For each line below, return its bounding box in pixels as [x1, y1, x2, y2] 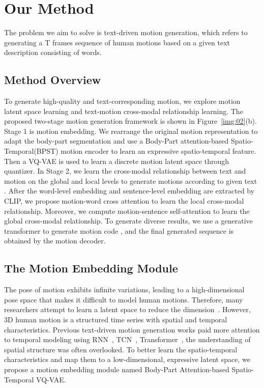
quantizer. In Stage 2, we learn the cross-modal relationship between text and [4, 165, 246, 176]
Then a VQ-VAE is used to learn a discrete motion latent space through [4, 155, 229, 166]
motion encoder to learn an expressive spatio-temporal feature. [61, 146, 256, 156]
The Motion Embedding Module [4, 260, 178, 276]
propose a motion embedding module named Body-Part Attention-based [4, 364, 229, 374]
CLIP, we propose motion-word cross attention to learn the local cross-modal [4, 196, 244, 206]
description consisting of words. [4, 47, 102, 58]
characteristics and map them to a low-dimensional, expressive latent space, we [4, 354, 250, 365]
